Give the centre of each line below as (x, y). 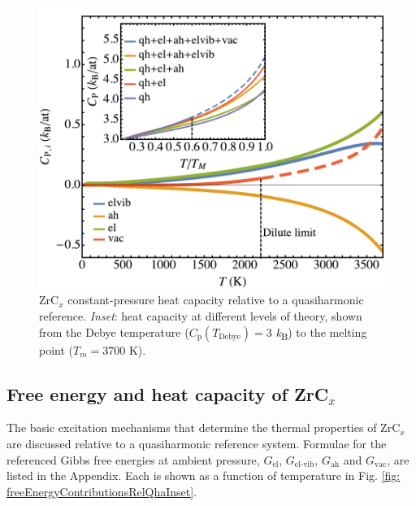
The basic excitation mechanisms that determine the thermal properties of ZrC (204, 427)
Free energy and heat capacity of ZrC (168, 393)
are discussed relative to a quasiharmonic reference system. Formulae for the (197, 444)
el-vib (304, 465)
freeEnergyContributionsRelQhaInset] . (102, 491)
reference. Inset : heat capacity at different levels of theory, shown (201, 315)
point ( (56, 349)
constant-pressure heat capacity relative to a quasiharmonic (216, 300)
